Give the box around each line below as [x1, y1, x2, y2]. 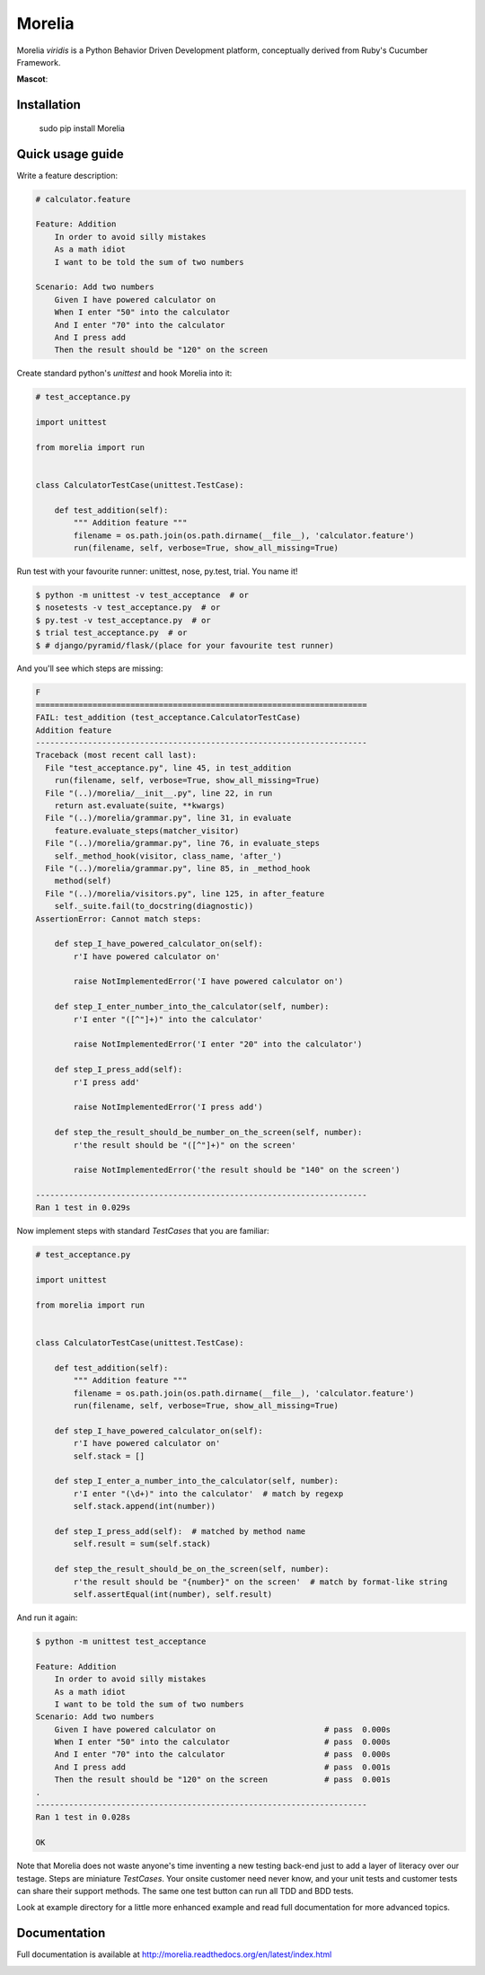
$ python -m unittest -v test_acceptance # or [35, 589, 249, 600]
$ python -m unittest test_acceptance [35, 1636, 207, 1646]
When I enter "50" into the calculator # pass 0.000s [54, 1737, 391, 1747]
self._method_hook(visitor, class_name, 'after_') [54, 851, 282, 861]
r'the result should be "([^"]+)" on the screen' [73, 1140, 296, 1150]
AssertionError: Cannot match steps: [35, 913, 202, 924]
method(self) [54, 876, 112, 886]
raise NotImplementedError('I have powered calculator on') [73, 976, 344, 987]
